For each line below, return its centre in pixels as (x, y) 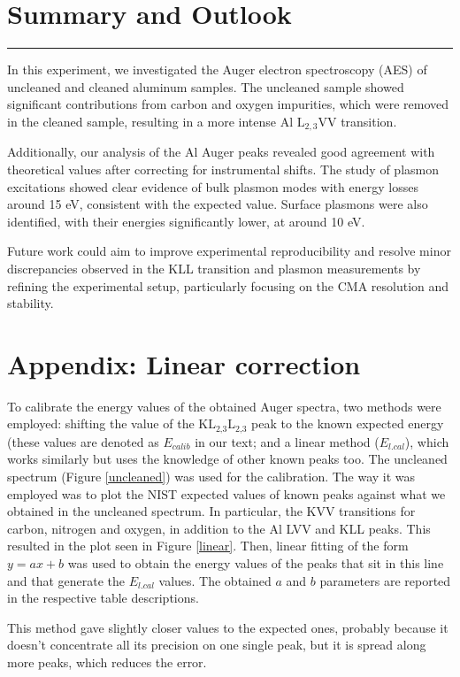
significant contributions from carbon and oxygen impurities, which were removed (228, 104)
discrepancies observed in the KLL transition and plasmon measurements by (214, 268)
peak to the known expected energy (348, 423)
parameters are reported (385, 580)
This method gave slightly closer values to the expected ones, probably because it (228, 627)
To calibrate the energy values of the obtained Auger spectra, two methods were (224, 406)
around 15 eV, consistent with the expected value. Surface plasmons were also (218, 204)
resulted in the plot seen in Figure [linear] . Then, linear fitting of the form (208, 546)
